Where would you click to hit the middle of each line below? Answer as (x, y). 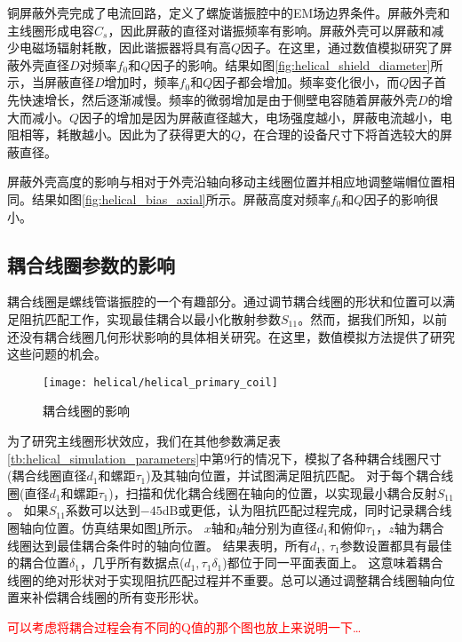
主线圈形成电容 (51, 30)
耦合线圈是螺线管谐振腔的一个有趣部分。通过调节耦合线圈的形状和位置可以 (225, 301)
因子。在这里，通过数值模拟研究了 (341, 48)
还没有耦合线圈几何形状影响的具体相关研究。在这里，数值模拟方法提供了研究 (231, 336)
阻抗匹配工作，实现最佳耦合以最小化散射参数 (150, 318)
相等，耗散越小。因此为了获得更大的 (125, 135)
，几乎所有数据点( (132, 563)
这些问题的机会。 (57, 354)
